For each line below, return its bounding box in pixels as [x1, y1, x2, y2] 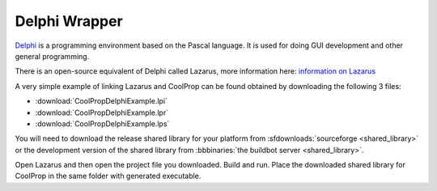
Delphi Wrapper [15, 12, 123, 30]
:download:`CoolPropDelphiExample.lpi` [35, 96, 168, 106]
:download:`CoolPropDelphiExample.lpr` [35, 108, 169, 117]
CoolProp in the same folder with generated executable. [15, 171, 202, 181]
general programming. [15, 51, 90, 61]
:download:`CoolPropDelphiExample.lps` [35, 118, 170, 129]
